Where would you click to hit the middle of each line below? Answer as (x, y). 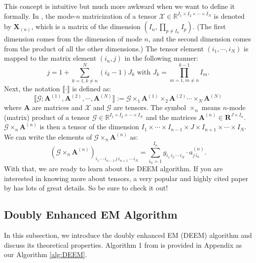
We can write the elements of (48, 136)
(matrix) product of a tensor (47, 117)
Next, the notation (32, 89)
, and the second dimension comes (200, 39)
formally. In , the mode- (40, 16)
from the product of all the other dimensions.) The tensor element (104, 48)
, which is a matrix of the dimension (86, 26)
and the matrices (171, 117)
